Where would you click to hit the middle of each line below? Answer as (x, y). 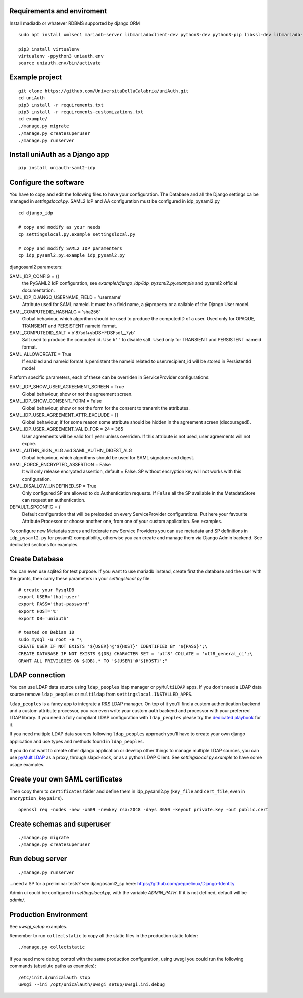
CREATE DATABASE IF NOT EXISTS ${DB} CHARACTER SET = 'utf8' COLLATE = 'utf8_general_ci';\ (135, 654)
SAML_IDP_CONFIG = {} (34, 276)
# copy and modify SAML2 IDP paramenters (70, 248)
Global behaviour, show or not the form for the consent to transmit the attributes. (106, 408)
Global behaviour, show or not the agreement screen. (78, 394)
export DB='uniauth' (44, 618)
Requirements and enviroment (58, 11)
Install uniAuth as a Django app (59, 155)
